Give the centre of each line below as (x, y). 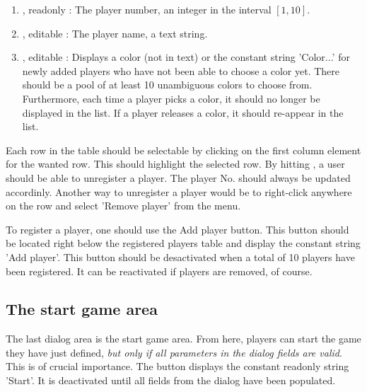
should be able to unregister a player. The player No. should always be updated (178, 177)
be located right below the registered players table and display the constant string (183, 243)
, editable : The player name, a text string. (115, 33)
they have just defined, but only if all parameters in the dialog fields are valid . (174, 352)
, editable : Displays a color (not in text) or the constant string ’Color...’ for (186, 57)
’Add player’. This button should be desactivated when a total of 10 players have (180, 256)
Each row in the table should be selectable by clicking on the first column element (183, 150)
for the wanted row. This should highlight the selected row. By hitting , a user (175, 164)
